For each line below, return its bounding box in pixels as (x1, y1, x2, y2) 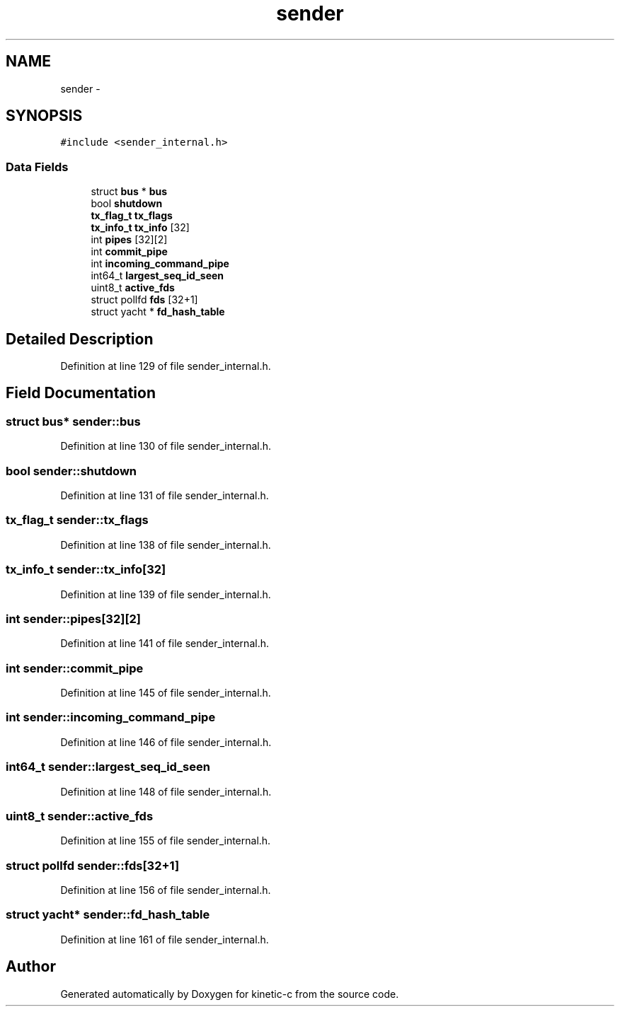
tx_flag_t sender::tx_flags (6, 513, 149, 528)
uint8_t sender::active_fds (6, 808, 154, 823)
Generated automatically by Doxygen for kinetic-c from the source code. (60, 987, 399, 1000)
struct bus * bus (91, 185, 168, 198)
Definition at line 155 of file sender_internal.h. (60, 834, 271, 847)
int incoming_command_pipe (91, 257, 229, 270)
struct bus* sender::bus (6, 414, 141, 429)
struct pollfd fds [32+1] (91, 293, 198, 306)
